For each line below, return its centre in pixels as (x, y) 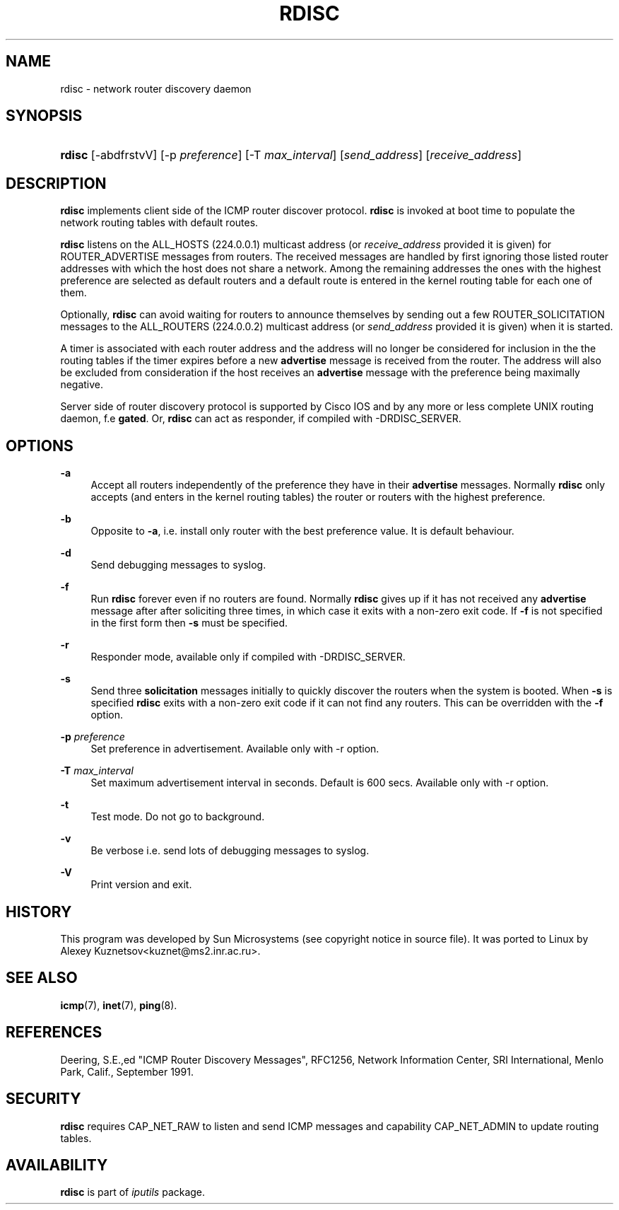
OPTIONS (40, 446)
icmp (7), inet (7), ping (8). (119, 1005)
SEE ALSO (42, 978)
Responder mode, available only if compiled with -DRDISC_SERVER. (248, 657)
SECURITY (43, 1099)
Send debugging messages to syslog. (178, 565)
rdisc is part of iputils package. (133, 1192)
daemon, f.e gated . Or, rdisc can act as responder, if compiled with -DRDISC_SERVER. (261, 419)
